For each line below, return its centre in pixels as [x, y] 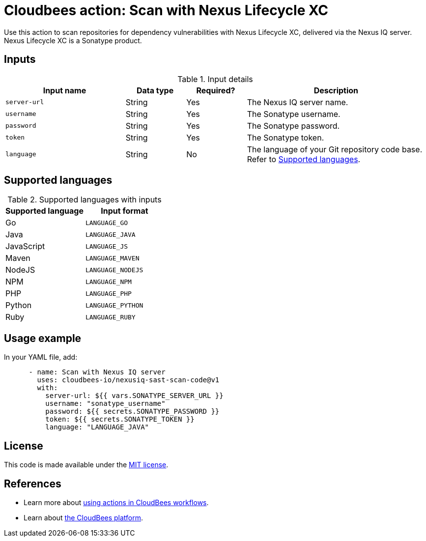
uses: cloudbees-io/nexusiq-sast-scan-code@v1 [128, 380]
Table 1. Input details [215, 79]
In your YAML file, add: [41, 357]
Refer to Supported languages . [304, 159]
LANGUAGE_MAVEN [112, 258]
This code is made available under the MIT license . [86, 465]
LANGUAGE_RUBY [110, 317]
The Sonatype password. [293, 126]
